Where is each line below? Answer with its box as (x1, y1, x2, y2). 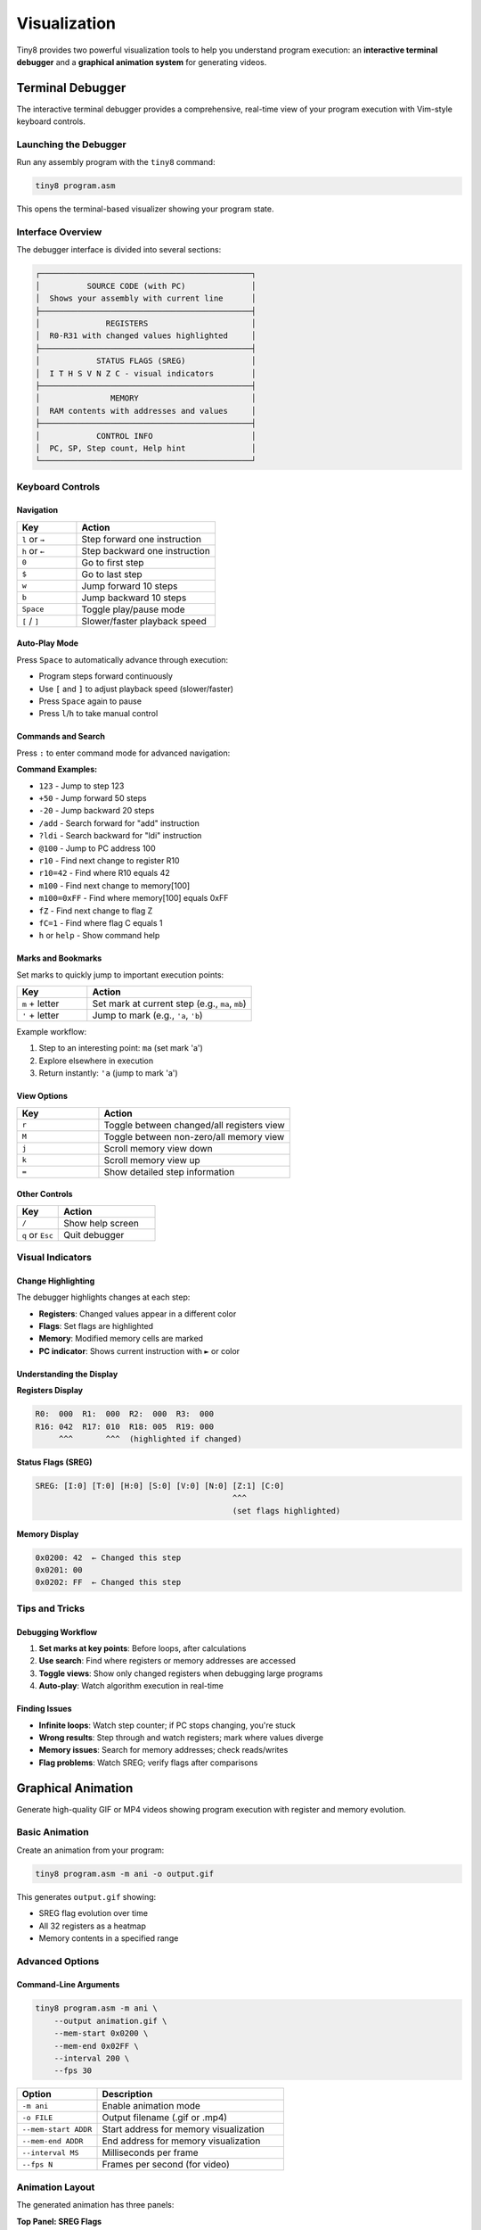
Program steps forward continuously (38, 671, 174, 681)
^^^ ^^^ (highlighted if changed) (58, 1433, 242, 1444)
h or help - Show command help (38, 930, 160, 941)
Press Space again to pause (38, 696, 143, 706)
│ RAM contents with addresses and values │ (35, 406, 257, 416)
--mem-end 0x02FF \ (53, 2041, 140, 2051)
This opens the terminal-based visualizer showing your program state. (16, 203, 274, 214)
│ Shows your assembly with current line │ (35, 293, 257, 303)
